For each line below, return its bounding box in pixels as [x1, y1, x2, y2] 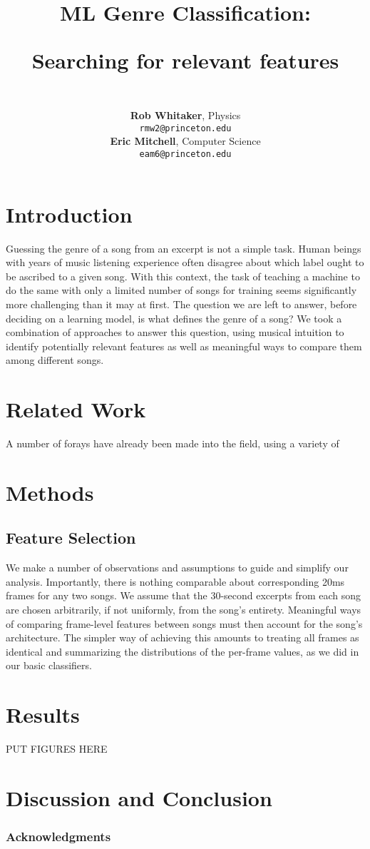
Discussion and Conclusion [6, 783, 272, 812]
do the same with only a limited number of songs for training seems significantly [6, 283, 357, 298]
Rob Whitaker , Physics [130, 108, 241, 123]
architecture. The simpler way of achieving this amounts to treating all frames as [6, 630, 359, 645]
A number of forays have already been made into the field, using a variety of [6, 436, 339, 451]
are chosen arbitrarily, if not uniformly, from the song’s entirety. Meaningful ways [6, 602, 361, 617]
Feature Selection [6, 527, 136, 549]
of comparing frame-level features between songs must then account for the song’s [6, 616, 363, 631]
